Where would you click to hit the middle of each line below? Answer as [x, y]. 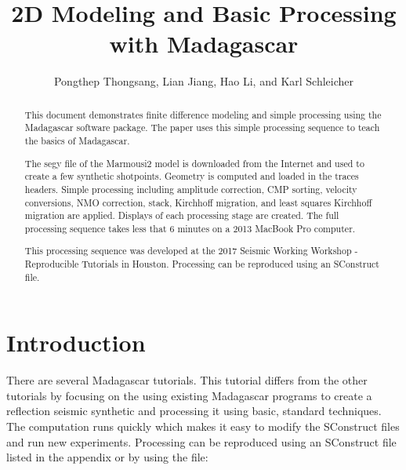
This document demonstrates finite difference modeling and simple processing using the [203, 114]
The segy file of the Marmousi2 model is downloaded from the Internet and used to [194, 163]
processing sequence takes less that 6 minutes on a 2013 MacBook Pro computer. [190, 228]
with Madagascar [204, 44]
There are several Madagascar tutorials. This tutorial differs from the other [187, 380]
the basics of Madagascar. [77, 141]
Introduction [76, 342]
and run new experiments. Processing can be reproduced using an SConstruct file [201, 441]
